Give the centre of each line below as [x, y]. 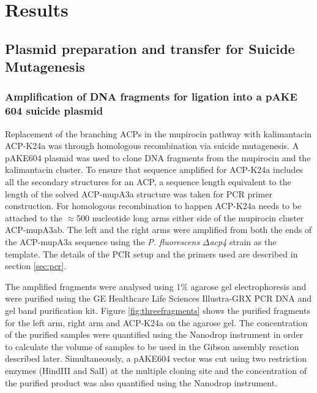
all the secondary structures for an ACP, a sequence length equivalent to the [148, 182]
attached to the [34, 217]
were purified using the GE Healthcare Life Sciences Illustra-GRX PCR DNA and [158, 298]
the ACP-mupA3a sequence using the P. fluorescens [103, 242]
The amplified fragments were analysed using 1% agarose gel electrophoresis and [156, 286]
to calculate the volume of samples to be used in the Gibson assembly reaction [152, 346]
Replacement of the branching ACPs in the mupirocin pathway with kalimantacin [158, 133]
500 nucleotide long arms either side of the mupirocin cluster [190, 217]
